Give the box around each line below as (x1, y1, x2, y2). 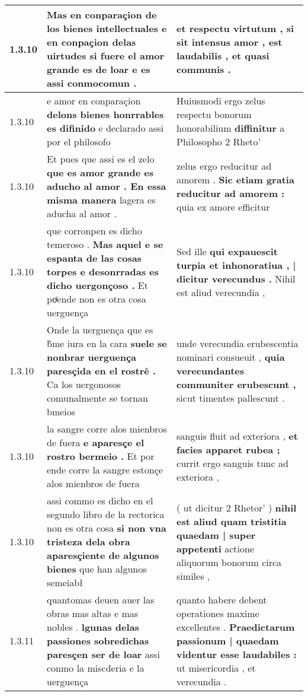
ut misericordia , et (177, 661, 256, 675)
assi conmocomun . (47, 76, 137, 90)
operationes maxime (177, 606, 259, 620)
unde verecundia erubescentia (177, 336, 299, 350)
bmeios (47, 405, 76, 418)
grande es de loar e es (47, 62, 150, 76)
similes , (177, 568, 210, 583)
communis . (177, 62, 231, 76)
